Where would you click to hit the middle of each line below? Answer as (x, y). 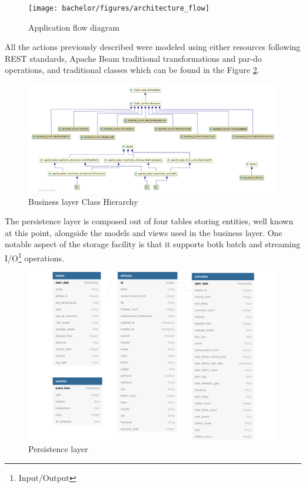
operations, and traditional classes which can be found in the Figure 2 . (132, 70)
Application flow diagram (74, 27)
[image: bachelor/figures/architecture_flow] (119, 8)
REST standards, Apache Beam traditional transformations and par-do (133, 58)
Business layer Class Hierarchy (83, 201)
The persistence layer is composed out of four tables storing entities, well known (149, 221)
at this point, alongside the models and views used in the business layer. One (144, 232)
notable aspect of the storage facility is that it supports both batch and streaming (153, 244)
